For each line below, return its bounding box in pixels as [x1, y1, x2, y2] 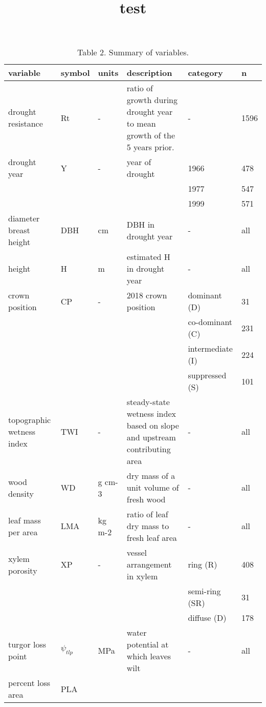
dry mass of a [126, 470, 175, 482]
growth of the [126, 129, 175, 142]
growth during [126, 94, 178, 106]
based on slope [126, 419, 179, 432]
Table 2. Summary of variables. [77, 46, 189, 58]
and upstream [126, 431, 176, 443]
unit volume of [126, 481, 179, 494]
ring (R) [188, 558, 217, 571]
